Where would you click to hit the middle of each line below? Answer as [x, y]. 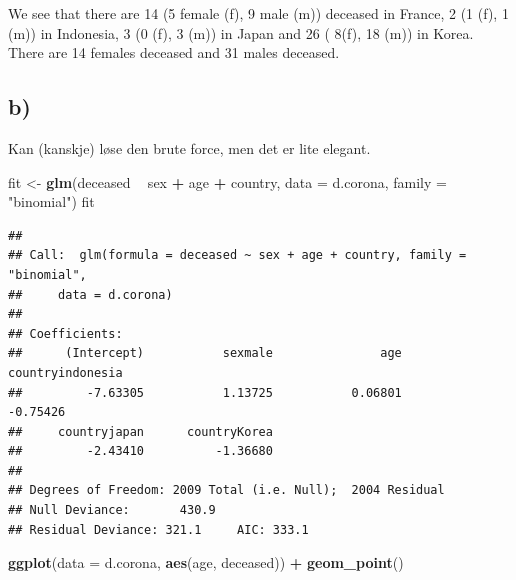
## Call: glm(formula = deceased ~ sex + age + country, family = [237, 255]
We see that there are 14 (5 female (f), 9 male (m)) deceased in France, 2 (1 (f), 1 [258, 13]
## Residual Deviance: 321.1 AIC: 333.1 [158, 529]
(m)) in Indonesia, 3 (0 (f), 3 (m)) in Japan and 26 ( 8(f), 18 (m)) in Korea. [241, 32]
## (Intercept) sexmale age [205, 353]
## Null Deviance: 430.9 [112, 510]
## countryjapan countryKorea [140, 431]
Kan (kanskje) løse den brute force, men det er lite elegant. [189, 147]
